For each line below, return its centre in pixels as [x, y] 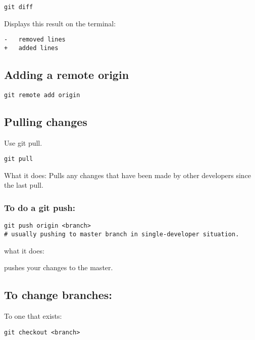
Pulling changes [46, 121]
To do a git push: [40, 207]
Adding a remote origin [67, 74]
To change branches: [58, 295]
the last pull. [24, 185]
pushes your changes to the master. [59, 267]
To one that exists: [33, 315]
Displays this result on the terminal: [60, 23]
